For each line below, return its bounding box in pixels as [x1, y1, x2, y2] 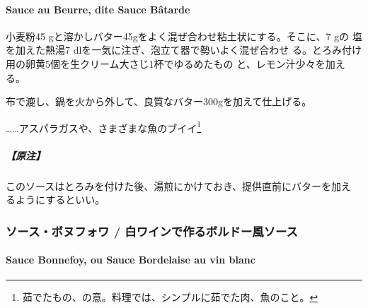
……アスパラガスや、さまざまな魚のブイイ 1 [6, 118, 202, 135]
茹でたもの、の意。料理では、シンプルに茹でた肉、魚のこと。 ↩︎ [22, 290, 318, 304]
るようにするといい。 [6, 192, 105, 207]
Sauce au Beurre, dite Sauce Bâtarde [6, 1, 190, 16]
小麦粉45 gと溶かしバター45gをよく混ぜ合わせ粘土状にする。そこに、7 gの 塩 [6, 28, 362, 43]
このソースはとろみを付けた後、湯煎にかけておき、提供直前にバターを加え [6, 178, 351, 193]
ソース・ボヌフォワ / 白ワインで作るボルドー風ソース [6, 222, 298, 239]
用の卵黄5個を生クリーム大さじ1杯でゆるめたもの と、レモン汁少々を [6, 56, 326, 71]
